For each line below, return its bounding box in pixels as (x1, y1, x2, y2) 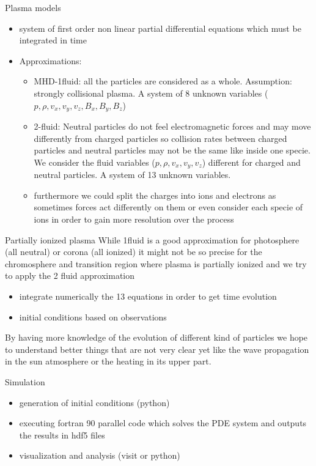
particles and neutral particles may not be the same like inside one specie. (34, 144, 310, 157)
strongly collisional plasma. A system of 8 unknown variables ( (34, 86, 268, 99)
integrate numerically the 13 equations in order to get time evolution (19, 290, 277, 302)
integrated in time (19, 34, 87, 46)
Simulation (5, 375, 45, 388)
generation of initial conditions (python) (19, 396, 170, 409)
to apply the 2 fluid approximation (5, 269, 135, 282)
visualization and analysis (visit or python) (19, 449, 180, 462)
